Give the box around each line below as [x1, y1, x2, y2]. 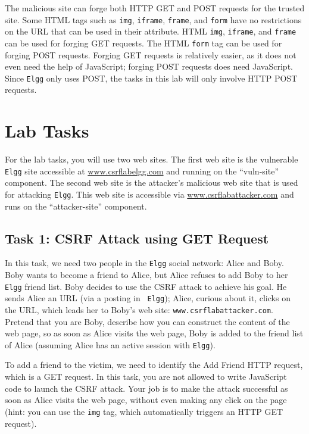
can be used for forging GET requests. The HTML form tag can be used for [5, 36, 282, 49]
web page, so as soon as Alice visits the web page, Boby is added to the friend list [5, 327, 304, 339]
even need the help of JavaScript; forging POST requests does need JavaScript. [5, 60, 293, 73]
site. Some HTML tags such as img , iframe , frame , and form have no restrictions [5, 13, 302, 26]
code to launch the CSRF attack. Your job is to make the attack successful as [5, 382, 288, 394]
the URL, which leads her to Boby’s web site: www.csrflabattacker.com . [5, 303, 273, 316]
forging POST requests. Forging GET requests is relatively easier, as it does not [5, 48, 296, 61]
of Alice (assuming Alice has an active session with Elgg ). [5, 338, 216, 351]
